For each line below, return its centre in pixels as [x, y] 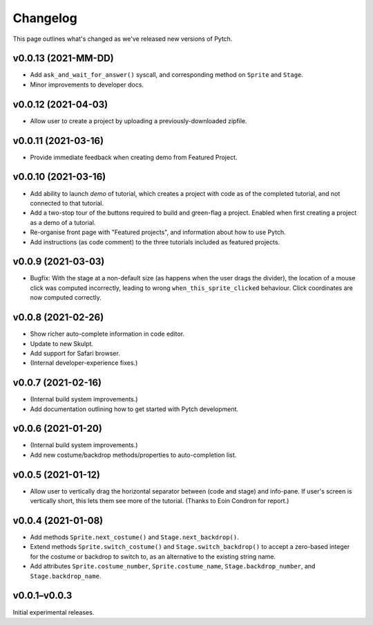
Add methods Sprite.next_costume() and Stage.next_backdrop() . [134, 537]
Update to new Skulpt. [61, 343]
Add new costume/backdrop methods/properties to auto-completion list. [133, 455]
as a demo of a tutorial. [63, 222]
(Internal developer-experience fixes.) [84, 363]
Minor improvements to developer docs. [87, 84]
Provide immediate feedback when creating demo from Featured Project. [134, 157]
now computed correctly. [66, 298]
